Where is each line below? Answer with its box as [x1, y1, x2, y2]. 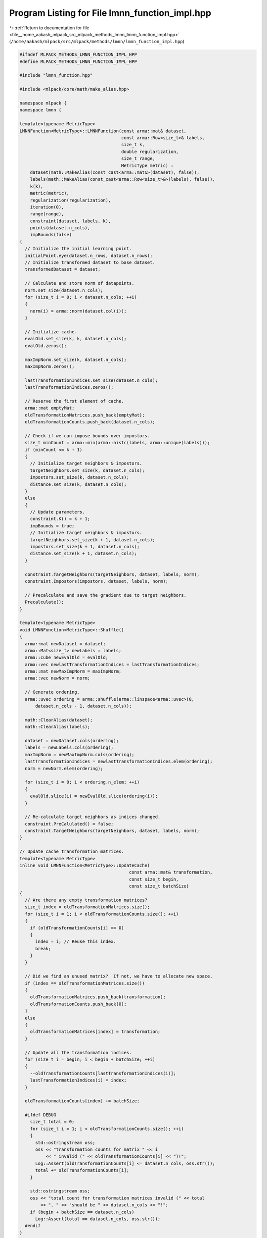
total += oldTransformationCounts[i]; [35, 1168, 130, 1173]
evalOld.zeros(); [25, 343, 67, 349]
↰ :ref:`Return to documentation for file [9, 25, 89, 31]
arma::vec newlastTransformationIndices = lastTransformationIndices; [25, 662, 200, 667]
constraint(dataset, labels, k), [30, 218, 111, 224]
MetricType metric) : [121, 162, 174, 168]
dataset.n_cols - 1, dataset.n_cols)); [35, 703, 132, 709]
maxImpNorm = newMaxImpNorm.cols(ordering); [25, 752, 134, 757]
